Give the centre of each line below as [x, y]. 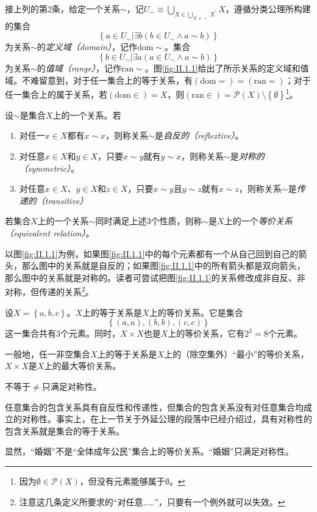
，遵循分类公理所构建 [268, 9]
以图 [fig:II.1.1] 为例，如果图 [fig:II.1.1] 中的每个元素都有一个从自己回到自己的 [152, 253]
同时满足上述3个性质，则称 [149, 221]
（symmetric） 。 [49, 168]
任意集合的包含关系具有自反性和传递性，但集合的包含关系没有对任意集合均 [154, 407]
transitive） [66, 200]
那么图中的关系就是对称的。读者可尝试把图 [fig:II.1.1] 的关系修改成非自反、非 [155, 277]
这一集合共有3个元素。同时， [62, 333]
